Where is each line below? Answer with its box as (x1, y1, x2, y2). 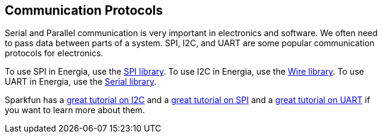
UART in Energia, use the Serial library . (5, 76, 157, 87)
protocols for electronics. (5, 48, 104, 59)
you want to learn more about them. (5, 105, 145, 115)
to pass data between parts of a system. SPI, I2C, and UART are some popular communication (5, 38, 375, 49)
